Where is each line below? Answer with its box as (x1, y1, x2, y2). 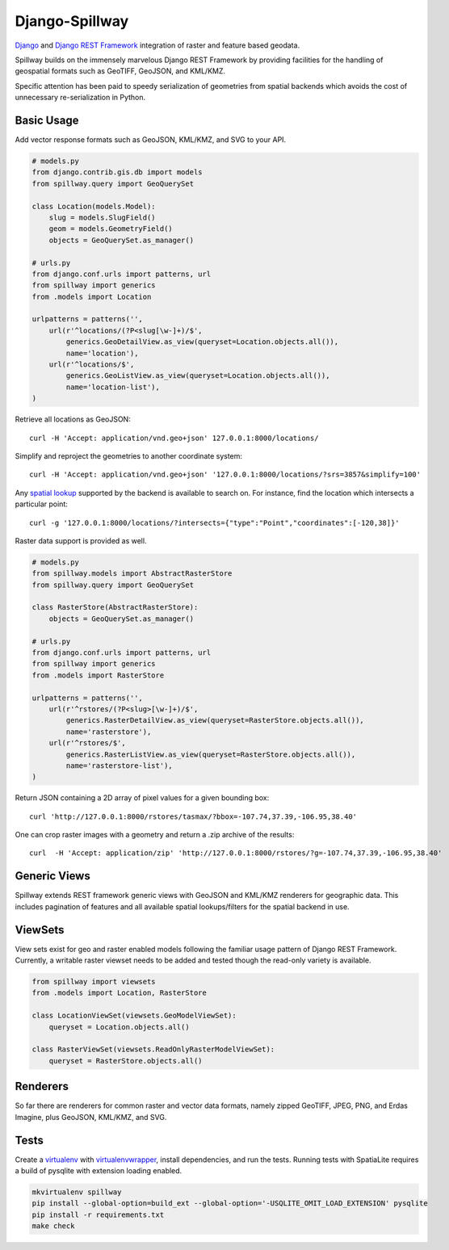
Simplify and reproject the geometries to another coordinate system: (15, 451, 242, 460)
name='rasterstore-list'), (65, 761, 173, 770)
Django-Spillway (15, 12, 129, 30)
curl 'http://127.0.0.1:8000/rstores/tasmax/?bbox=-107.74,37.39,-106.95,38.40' (29, 812, 358, 821)
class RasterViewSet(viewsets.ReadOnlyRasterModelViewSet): (31, 1045, 275, 1054)
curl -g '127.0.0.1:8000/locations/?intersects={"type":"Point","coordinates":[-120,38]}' (29, 518, 400, 527)
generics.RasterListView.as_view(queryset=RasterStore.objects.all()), (65, 749, 356, 759)
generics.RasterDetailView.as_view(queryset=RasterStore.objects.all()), (65, 715, 365, 725)
